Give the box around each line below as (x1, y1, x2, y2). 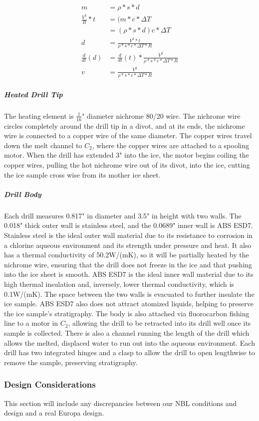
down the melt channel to (4, 140, 82, 150)
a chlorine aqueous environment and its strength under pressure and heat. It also (4, 239, 252, 250)
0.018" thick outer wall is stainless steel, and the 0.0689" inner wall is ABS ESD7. (4, 220, 253, 230)
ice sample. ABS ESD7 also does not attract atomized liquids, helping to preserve (4, 298, 254, 309)
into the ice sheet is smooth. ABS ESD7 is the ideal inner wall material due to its (4, 269, 254, 279)
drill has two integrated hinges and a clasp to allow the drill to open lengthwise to (4, 347, 255, 358)
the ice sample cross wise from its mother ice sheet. (4, 169, 161, 180)
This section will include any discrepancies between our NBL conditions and (4, 398, 237, 408)
